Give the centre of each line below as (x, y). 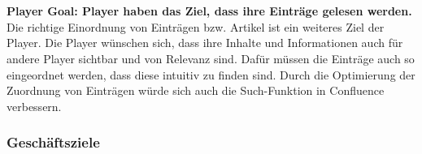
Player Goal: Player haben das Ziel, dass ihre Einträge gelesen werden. (209, 11)
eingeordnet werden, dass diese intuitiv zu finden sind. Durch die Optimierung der (211, 74)
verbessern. (34, 106)
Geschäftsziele (53, 142)
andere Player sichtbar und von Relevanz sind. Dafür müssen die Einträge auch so (211, 58)
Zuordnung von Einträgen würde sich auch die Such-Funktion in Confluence (196, 90)
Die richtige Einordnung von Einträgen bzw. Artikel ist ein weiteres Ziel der (196, 26)
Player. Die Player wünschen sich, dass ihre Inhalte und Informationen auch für (205, 43)
